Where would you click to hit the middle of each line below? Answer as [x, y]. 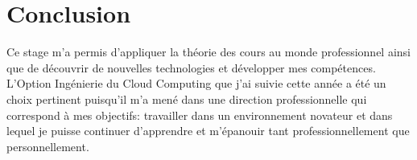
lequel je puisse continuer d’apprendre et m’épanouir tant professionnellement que [208, 131]
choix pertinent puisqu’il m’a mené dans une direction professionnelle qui [187, 98]
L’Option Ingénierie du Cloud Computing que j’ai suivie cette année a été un [196, 83]
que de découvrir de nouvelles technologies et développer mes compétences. [191, 67]
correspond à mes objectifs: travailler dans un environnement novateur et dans [200, 115]
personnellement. [48, 146]
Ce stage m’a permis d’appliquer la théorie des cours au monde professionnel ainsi [208, 52]
